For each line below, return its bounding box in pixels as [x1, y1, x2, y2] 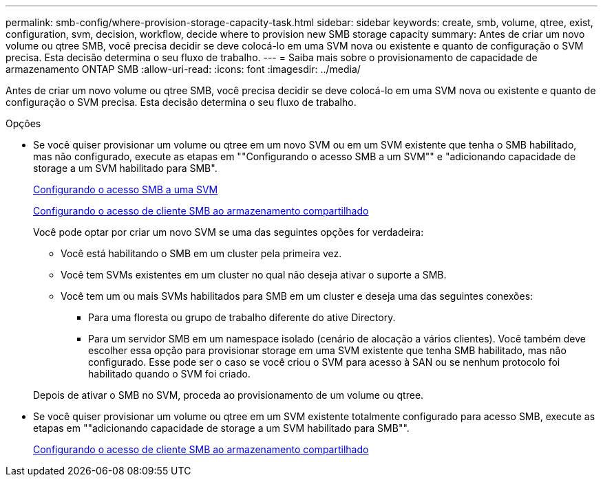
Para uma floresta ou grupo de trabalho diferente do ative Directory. [88, 311, 396, 323]
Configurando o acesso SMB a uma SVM [33, 184, 218, 195]
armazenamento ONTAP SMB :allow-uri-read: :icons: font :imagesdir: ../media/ [6, 63, 361, 75]
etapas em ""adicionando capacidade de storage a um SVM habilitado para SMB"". [33, 422, 410, 434]
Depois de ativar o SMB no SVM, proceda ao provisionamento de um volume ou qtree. [33, 389, 424, 401]
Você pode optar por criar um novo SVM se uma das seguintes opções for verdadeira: [33, 226, 424, 238]
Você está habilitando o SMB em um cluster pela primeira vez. [61, 248, 342, 259]
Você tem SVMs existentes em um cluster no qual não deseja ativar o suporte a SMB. [61, 269, 447, 281]
